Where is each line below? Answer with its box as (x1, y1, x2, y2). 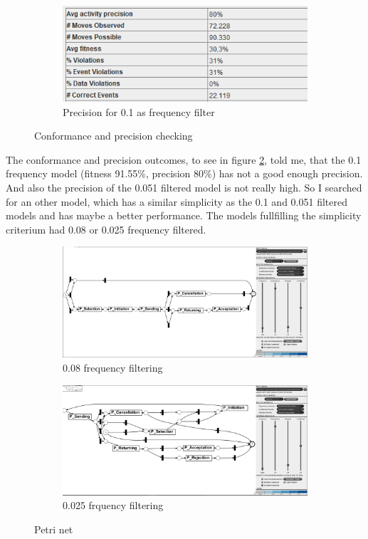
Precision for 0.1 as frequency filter (63, 104, 215, 119)
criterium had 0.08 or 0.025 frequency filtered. (6, 221, 206, 236)
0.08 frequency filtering (63, 360, 163, 375)
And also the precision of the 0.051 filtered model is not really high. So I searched (6, 180, 362, 195)
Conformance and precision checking (34, 128, 193, 143)
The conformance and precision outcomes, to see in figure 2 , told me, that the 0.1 (6, 152, 362, 167)
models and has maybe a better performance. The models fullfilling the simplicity (6, 208, 362, 223)
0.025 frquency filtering (63, 498, 164, 513)
